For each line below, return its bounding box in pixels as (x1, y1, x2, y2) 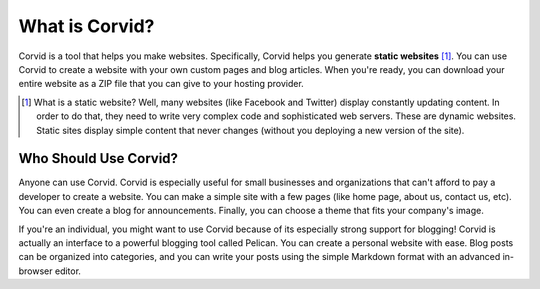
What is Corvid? (18, 15, 155, 37)
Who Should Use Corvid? (18, 150, 179, 167)
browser (18, 265, 54, 277)
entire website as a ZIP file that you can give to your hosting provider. (18, 78, 304, 90)
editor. (54, 265, 82, 277)
